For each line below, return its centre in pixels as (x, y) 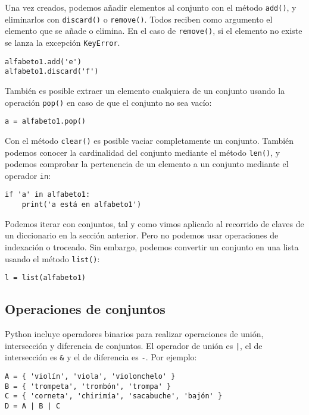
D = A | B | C (33, 406)
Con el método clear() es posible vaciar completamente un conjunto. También (149, 140)
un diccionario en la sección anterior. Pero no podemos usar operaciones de (142, 235)
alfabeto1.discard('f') (52, 72)
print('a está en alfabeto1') (82, 205)
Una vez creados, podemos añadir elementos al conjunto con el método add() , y (151, 7)
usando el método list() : (52, 258)
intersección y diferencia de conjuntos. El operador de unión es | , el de (134, 345)
